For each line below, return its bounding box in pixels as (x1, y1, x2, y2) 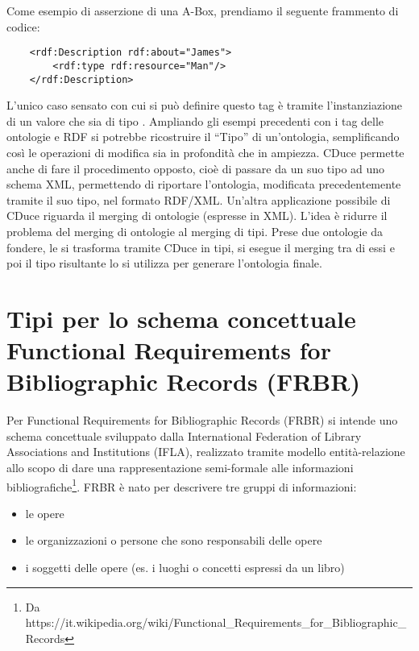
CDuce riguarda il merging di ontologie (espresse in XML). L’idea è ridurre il (6, 207, 388, 224)
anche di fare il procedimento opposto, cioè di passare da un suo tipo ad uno (6, 160, 385, 176)
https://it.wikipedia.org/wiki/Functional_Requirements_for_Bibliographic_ (25, 614, 407, 631)
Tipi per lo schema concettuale (6, 301, 356, 334)
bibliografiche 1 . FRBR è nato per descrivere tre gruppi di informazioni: (6, 475, 357, 495)
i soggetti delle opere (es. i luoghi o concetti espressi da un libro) (25, 559, 345, 575)
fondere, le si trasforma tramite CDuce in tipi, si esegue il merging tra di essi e (6, 238, 395, 255)
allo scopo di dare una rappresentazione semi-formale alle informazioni (6, 458, 354, 475)
